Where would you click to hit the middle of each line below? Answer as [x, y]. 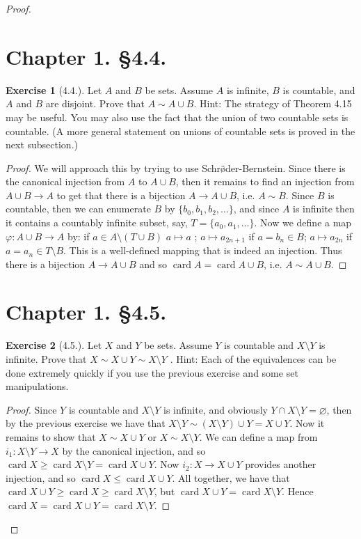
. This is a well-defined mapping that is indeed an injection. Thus [203, 250]
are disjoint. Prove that [95, 103]
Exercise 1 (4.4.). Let [54, 89]
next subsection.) [42, 144]
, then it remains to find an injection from [265, 181]
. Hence [298, 491]
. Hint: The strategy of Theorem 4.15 [273, 103]
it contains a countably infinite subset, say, [97, 222]
